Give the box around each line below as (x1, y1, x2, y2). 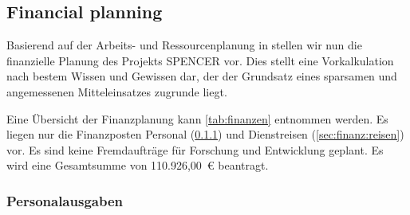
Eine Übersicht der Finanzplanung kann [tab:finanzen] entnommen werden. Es (6, 110, 388, 127)
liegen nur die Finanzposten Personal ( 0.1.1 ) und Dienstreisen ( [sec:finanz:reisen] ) (6, 126, 404, 143)
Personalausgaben (6, 190, 123, 210)
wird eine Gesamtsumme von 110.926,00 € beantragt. (6, 157, 269, 174)
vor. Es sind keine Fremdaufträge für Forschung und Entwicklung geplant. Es (6, 141, 384, 158)
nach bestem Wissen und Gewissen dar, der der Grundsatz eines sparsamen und (6, 68, 397, 84)
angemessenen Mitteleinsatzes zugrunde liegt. (6, 83, 227, 100)
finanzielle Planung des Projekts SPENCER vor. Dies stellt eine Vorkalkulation (6, 52, 394, 68)
